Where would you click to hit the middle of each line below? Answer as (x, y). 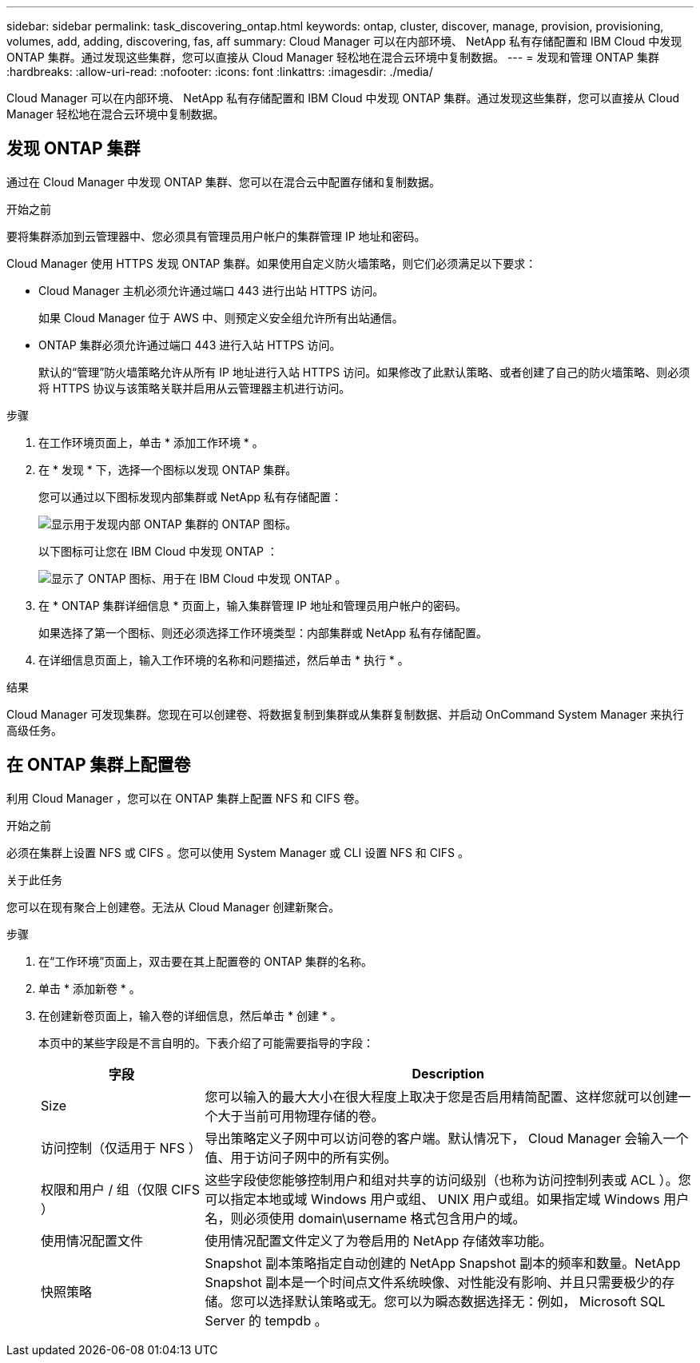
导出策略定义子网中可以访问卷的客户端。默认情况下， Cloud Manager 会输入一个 (447, 1138)
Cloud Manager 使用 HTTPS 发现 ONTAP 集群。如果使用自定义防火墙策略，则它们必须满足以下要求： (272, 263)
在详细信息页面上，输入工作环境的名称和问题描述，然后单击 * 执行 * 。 (224, 660)
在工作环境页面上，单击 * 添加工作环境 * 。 (151, 442)
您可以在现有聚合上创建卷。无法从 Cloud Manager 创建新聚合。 (173, 907)
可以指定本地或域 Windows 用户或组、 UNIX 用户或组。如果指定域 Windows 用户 (447, 1199)
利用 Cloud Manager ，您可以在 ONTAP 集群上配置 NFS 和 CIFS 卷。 (186, 798)
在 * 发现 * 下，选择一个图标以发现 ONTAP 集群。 (168, 469)
